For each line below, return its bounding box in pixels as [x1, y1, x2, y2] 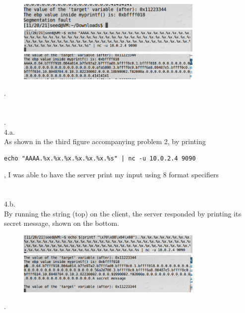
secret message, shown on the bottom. [4, 218, 120, 228]
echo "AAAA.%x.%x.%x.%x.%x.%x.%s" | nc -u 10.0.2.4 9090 [4, 155, 196, 162]
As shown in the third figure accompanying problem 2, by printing [4, 136, 206, 147]
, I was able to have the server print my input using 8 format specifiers [4, 169, 219, 180]
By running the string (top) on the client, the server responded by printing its [4, 208, 241, 218]
